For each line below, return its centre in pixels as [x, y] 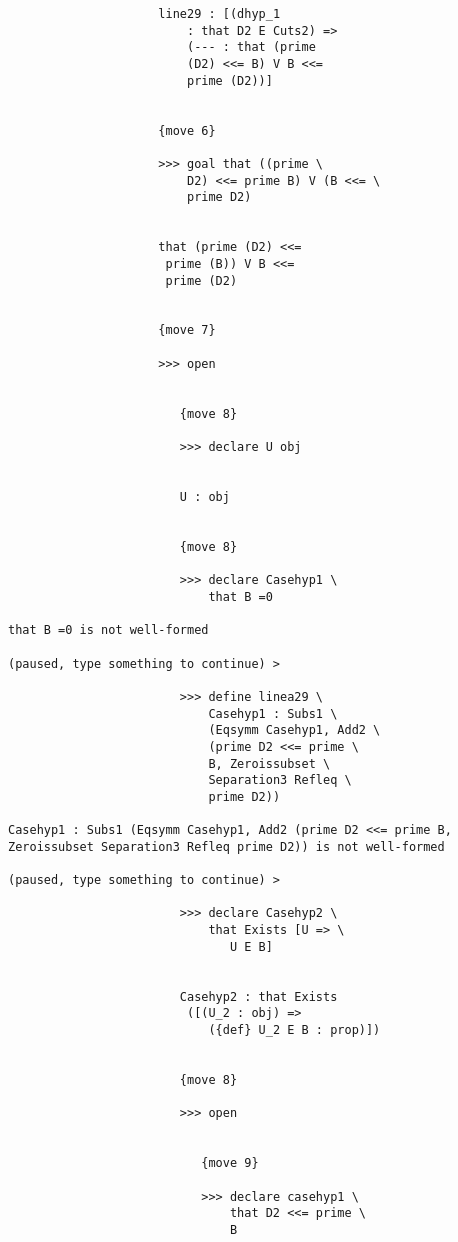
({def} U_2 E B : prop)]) [294, 1030]
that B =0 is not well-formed [108, 630]
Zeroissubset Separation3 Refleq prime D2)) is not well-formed [226, 846]
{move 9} [230, 1163]
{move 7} [187, 330]
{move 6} [187, 130]
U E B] [251, 946]
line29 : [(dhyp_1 [219, 14]
